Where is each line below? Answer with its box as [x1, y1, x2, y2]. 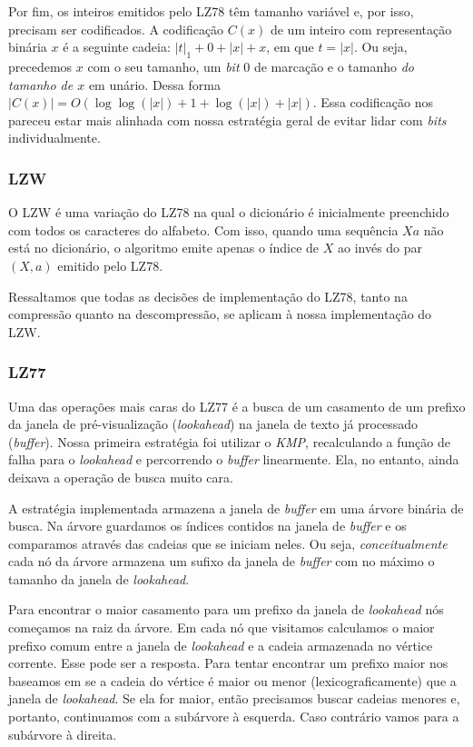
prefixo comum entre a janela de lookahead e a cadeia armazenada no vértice [8, 635, 433, 654]
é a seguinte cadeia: [63, 37, 171, 56]
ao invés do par [337, 238, 423, 257]
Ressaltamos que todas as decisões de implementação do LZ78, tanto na [8, 286, 408, 305]
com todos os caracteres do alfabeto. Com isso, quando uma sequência [8, 220, 399, 239]
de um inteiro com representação [270, 19, 452, 38]
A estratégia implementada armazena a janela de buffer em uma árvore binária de [8, 498, 464, 517]
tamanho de [8, 75, 74, 94]
